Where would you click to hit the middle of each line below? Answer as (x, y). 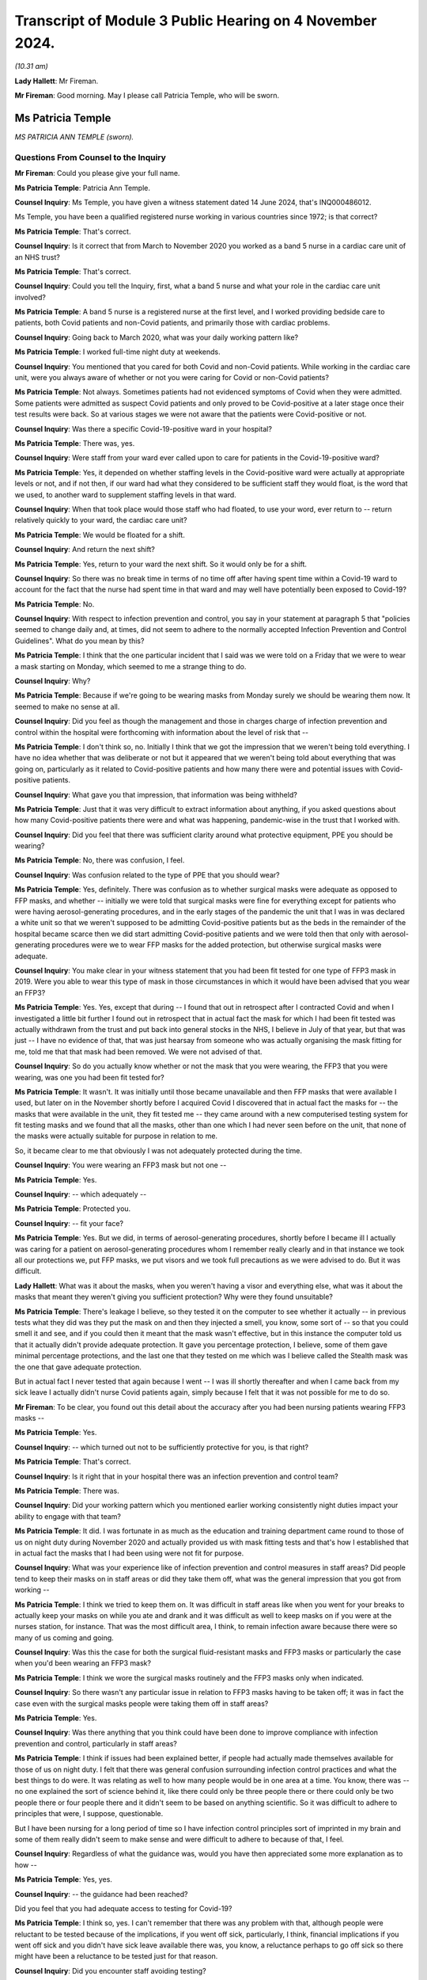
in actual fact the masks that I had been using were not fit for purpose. (129, 1553)
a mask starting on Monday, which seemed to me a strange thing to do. (130, 666)
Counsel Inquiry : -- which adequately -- (81, 1194)
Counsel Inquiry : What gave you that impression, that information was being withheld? (156, 794)
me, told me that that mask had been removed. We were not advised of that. (138, 1051)
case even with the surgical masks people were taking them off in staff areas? (142, 1704)
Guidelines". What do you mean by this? (79, 641)
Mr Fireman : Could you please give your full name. (97, 173)
